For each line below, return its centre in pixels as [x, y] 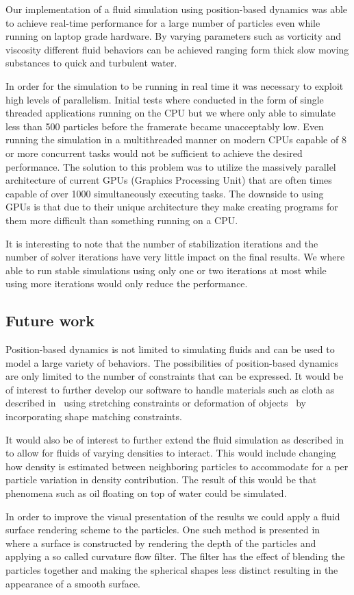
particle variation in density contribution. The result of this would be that [161, 479]
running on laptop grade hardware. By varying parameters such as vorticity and [173, 36]
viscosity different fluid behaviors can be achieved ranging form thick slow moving [177, 49]
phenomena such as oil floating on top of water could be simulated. [146, 493]
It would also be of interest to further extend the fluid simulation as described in [175, 439]
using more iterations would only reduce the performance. [127, 283]
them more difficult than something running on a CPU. [122, 220]
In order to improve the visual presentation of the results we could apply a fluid [173, 516]
